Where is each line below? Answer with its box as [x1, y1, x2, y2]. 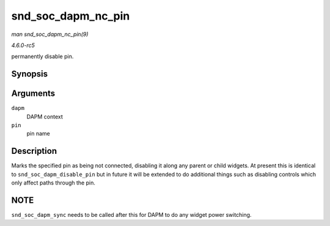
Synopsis [11, 69, 48, 79]
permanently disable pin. [11, 53, 74, 60]
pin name [26, 130, 50, 137]
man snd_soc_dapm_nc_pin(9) [11, 31, 89, 38]
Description [11, 146, 57, 156]
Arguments [11, 89, 56, 99]
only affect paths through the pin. [11, 179, 96, 186]
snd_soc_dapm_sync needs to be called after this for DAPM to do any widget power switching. [11, 211, 252, 219]
